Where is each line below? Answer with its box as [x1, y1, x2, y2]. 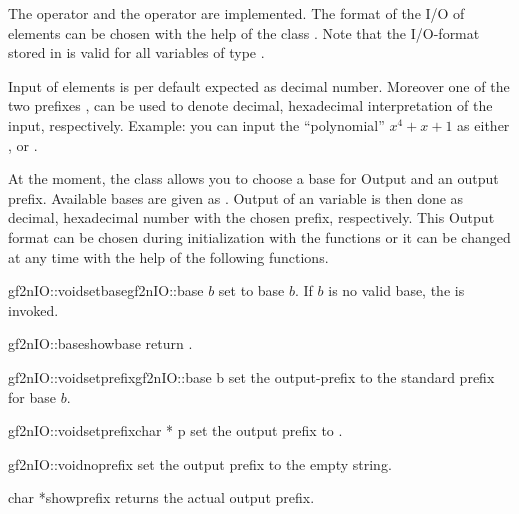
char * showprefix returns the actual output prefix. [8, 487, 315, 508]
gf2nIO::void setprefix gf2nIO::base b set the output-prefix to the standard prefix [8, 366, 495, 387]
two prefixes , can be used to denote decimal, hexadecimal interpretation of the [8, 95, 493, 116]
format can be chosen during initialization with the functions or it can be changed [8, 226, 511, 247]
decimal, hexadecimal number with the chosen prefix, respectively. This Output [8, 207, 495, 228]
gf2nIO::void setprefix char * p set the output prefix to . [8, 420, 343, 441]
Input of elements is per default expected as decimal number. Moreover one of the [8, 75, 510, 96]
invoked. [8, 299, 59, 320]
